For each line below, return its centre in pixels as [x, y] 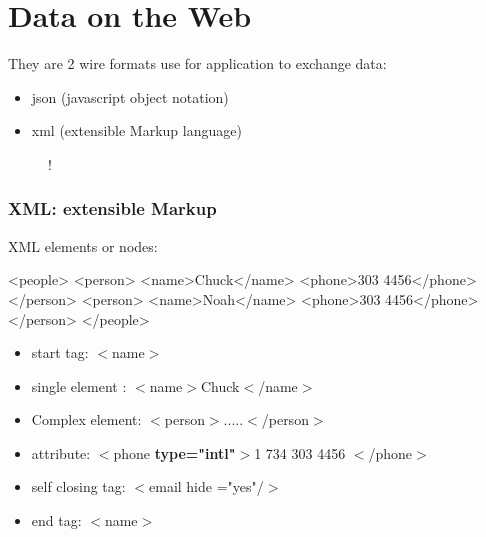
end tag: [56, 520]
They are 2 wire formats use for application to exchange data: [197, 63]
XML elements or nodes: [83, 245]
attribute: [61, 452]
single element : [79, 385]
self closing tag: [78, 486]
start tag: [60, 352]
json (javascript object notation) [130, 96]
